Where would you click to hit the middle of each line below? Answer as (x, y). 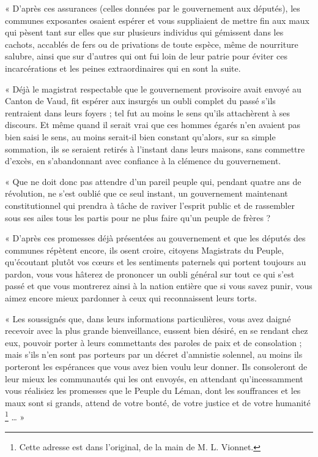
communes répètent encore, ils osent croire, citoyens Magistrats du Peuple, (145, 250)
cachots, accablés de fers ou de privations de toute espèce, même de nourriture (152, 44)
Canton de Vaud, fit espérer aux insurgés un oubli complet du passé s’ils (140, 101)
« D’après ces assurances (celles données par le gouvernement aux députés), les (153, 8)
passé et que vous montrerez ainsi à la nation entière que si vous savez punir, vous (159, 286)
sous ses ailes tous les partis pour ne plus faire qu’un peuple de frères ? (138, 217)
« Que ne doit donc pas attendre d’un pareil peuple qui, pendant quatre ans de (153, 181)
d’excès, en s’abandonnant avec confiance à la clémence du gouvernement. (143, 161)
